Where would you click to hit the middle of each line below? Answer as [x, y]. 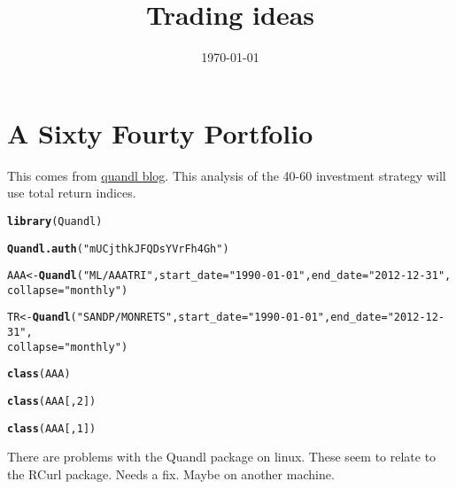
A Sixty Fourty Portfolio [160, 132]
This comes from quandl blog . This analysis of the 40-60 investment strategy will [227, 175]
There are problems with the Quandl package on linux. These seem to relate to [222, 457]
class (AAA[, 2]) [52, 402]
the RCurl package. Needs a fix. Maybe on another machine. [171, 474]
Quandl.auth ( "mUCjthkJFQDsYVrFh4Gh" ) [118, 248]
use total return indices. [72, 193]
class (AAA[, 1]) [52, 428]
